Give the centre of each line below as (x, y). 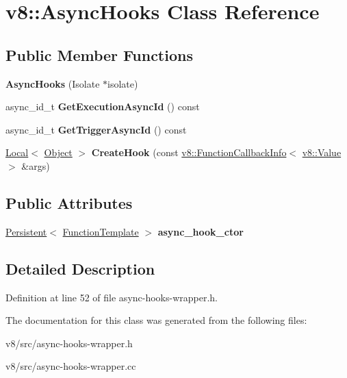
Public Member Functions (99, 54)
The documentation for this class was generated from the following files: (156, 320)
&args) (36, 165)
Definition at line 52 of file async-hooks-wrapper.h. (112, 297)
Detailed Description (80, 268)
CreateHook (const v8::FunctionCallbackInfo (189, 152)
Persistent (26, 231)
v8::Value (322, 152)
